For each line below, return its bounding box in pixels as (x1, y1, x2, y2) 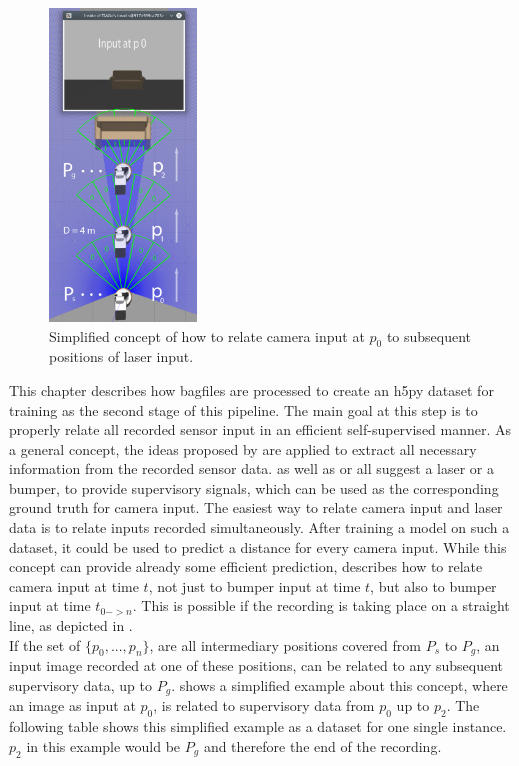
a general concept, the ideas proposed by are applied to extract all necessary (9, 438, 477, 459)
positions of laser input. (49, 346, 194, 367)
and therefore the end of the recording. (203, 735, 442, 756)
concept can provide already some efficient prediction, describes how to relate (9, 556, 483, 577)
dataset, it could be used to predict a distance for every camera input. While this (9, 536, 507, 557)
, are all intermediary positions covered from (149, 634, 421, 655)
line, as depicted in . (9, 615, 133, 636)
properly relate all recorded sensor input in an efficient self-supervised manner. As (9, 419, 512, 440)
